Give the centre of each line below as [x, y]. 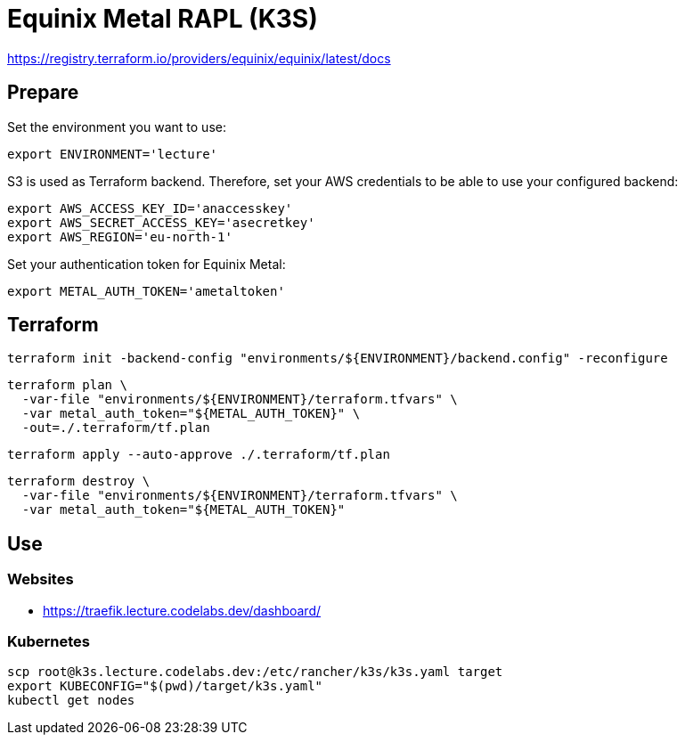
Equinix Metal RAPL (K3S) [163, 19]
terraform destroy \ [79, 481]
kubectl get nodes [71, 701]
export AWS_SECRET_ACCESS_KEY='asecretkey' [161, 222]
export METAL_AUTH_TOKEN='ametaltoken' [146, 291]
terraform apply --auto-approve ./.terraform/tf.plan [199, 455]
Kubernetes [49, 642]
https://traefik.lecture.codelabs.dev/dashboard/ [182, 610]
